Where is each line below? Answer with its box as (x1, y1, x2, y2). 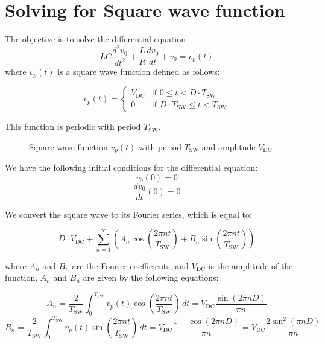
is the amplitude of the (208, 259, 293, 272)
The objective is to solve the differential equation (5, 33, 186, 45)
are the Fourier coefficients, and (72, 259, 189, 272)
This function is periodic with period (5, 120, 141, 133)
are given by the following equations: (83, 271, 219, 284)
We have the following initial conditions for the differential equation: (5, 161, 258, 174)
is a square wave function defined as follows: (57, 65, 220, 77)
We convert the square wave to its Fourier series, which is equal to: (5, 208, 252, 220)
